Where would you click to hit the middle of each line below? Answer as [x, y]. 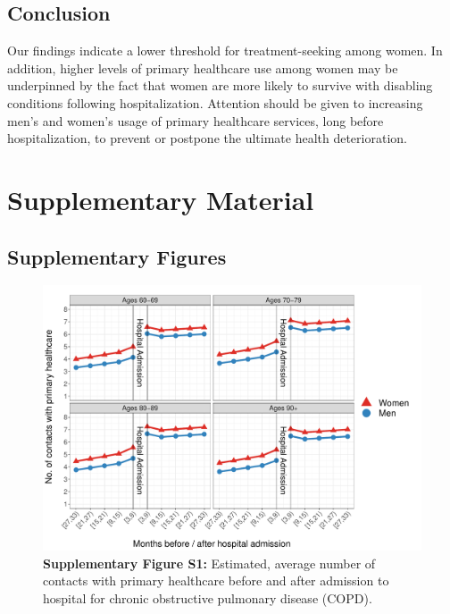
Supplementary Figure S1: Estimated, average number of [209, 563]
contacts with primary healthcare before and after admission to [216, 580]
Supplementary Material [161, 199]
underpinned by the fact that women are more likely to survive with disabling [220, 85]
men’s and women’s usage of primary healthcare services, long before [196, 120]
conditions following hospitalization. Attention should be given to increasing [215, 102]
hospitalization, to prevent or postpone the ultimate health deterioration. [207, 138]
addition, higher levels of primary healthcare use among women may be [203, 67]
